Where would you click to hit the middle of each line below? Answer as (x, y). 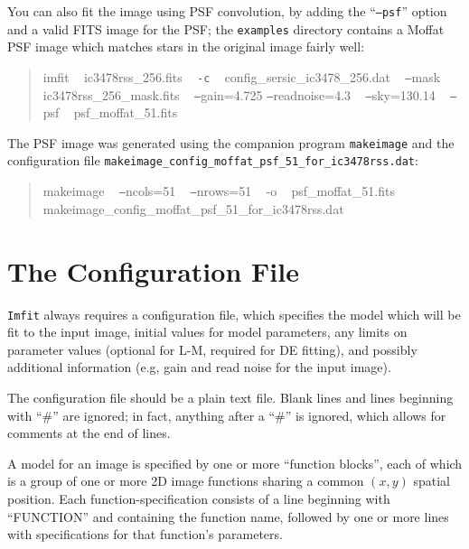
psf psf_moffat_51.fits (110, 112)
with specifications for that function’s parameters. (145, 534)
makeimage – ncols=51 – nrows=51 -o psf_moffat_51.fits (219, 191)
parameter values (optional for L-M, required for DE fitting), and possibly (212, 349)
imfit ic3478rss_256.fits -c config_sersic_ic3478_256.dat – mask (242, 76)
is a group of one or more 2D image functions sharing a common (186, 481)
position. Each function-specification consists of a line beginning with (199, 498)
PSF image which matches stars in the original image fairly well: (186, 47)
